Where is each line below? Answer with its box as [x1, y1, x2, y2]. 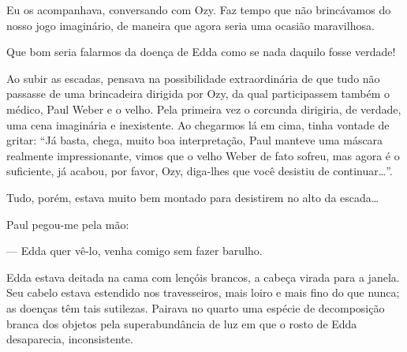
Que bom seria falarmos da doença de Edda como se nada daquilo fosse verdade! [6, 43, 396, 60]
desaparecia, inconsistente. [6, 331, 133, 347]
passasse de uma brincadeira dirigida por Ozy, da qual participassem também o [6, 85, 390, 102]
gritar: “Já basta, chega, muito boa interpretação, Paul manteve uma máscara [6, 132, 383, 148]
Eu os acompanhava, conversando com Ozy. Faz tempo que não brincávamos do [6, 2, 391, 17]
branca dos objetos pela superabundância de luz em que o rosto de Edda [6, 315, 357, 331]
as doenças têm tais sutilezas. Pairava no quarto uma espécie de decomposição [6, 299, 385, 316]
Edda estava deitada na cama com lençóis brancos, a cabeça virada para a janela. [6, 268, 400, 285]
